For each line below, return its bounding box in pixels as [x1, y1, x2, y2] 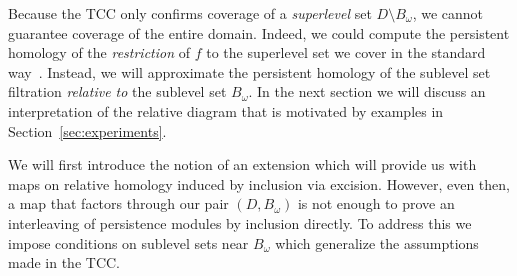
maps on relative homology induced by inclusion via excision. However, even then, [8, 173, 510, 194]
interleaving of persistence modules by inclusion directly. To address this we [8, 212, 472, 233]
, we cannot [412, 3, 484, 23]
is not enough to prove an [297, 193, 455, 214]
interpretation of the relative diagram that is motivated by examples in [8, 100, 444, 121]
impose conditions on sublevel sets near [8, 232, 249, 253]
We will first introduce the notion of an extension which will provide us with [8, 154, 477, 175]
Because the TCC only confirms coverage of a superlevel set [8, 3, 372, 23]
